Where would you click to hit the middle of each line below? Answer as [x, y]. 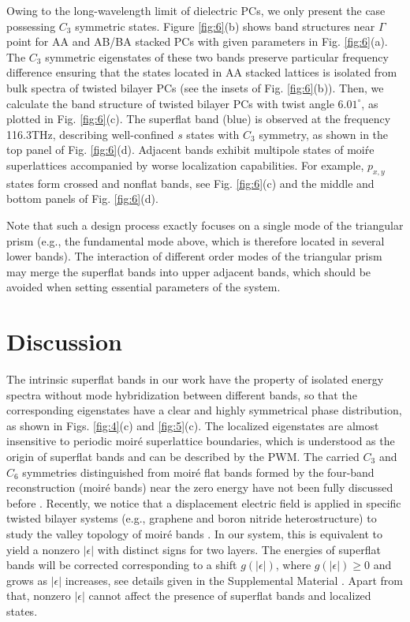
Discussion [64, 341]
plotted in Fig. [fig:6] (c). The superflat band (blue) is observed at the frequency [199, 119]
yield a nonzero [43, 549]
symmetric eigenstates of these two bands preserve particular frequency [217, 56]
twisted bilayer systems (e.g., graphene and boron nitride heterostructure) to [192, 518]
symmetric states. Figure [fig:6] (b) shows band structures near [225, 26]
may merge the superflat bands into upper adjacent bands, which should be [189, 271]
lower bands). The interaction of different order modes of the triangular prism [194, 256]
